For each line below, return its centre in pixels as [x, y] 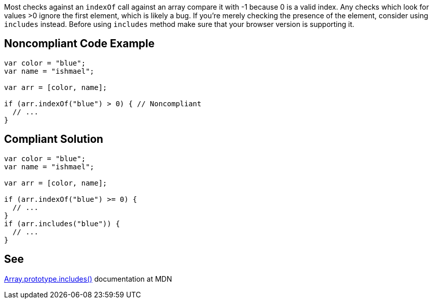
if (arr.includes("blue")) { [62, 223]
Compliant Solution [54, 139]
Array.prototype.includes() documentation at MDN [88, 279]
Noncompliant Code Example [79, 44]
